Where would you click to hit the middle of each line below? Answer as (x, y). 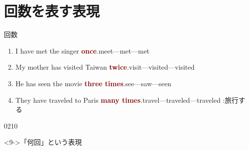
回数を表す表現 (52, 11)
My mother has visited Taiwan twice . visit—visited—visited (105, 67)
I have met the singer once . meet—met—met (83, 50)
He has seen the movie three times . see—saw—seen (93, 83)
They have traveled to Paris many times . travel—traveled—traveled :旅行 (127, 100)
